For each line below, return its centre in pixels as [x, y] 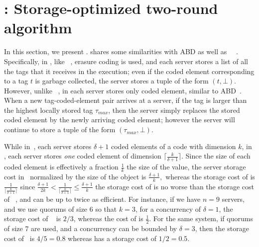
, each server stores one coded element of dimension [83, 156]
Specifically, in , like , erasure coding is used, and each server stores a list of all [126, 61]
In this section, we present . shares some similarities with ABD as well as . [121, 51]
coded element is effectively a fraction [61, 167]
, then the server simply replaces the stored [174, 110]
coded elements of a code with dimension [173, 146]
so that [106, 208]
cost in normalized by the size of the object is [75, 176]
